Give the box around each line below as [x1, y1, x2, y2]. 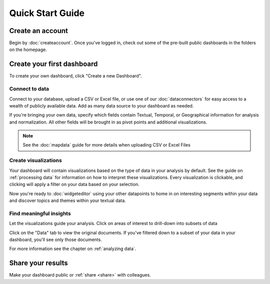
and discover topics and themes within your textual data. [9, 197, 126, 203]
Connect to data [9, 85, 49, 92]
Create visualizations [9, 157, 62, 164]
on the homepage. [9, 46, 47, 52]
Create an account [9, 26, 68, 35]
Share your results [9, 259, 68, 267]
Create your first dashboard [9, 60, 98, 68]
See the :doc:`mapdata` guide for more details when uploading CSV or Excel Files [22, 142, 191, 148]
